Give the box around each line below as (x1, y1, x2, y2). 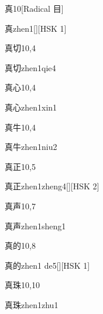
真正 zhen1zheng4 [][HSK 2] (5, 180, 99, 192)
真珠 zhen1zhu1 (5, 298, 59, 310)
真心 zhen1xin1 (5, 101, 57, 113)
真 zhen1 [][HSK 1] (5, 22, 67, 34)
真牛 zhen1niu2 (5, 141, 57, 153)
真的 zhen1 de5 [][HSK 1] (5, 259, 90, 271)
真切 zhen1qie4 (5, 61, 56, 74)
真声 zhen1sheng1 (5, 219, 66, 232)
